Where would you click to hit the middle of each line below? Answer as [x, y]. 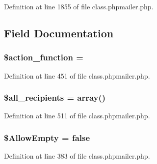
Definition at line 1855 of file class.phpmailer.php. [79, 6]
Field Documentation [59, 33]
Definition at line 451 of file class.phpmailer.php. [77, 75]
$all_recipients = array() [55, 97]
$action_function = [44, 57]
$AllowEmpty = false [47, 137]
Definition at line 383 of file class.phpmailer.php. [77, 156]
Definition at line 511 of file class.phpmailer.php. [77, 116]
